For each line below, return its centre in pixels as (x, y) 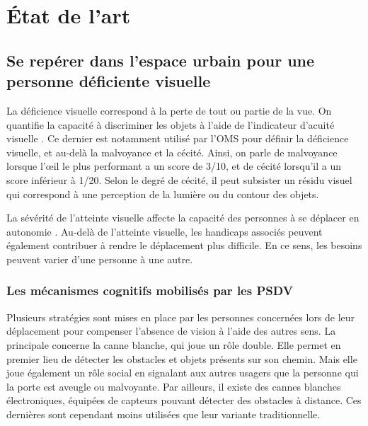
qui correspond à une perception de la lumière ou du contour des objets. (163, 194)
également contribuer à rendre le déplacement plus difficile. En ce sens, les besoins (184, 245)
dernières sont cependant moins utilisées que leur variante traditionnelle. (163, 414)
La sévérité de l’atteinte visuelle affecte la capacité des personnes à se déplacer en (183, 218)
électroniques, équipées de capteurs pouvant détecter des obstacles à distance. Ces (184, 400)
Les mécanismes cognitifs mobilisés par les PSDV (150, 290)
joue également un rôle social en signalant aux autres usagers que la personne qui (183, 373)
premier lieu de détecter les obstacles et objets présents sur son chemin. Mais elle (182, 358)
